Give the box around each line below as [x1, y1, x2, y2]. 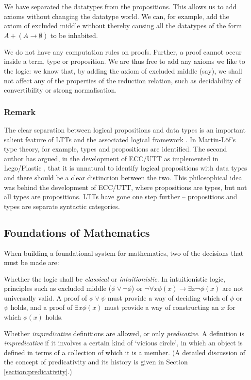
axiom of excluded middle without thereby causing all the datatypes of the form [4, 20, 242, 31]
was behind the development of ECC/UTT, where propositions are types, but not [4, 182, 247, 192]
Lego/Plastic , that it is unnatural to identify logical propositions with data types [4, 163, 247, 173]
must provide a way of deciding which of [107, 292, 228, 303]
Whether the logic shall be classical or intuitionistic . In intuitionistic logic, [4, 273, 225, 284]
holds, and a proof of [10, 302, 73, 312]
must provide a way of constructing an [104, 302, 219, 312]
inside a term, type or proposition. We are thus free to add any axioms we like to [4, 56, 245, 66]
